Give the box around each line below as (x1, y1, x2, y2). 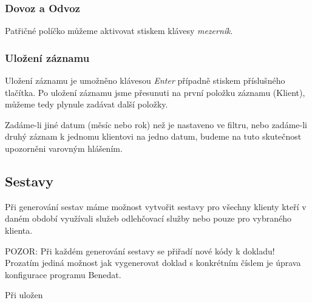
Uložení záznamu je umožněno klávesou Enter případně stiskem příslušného (5, 74, 285, 87)
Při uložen (5, 288, 43, 301)
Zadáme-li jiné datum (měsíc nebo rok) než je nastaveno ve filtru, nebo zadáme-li (5, 118, 307, 131)
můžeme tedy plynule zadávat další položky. (5, 98, 168, 111)
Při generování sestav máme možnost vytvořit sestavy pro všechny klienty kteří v (5, 200, 307, 213)
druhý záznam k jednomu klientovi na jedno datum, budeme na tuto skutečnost (5, 130, 302, 143)
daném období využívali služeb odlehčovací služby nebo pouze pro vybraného (5, 212, 291, 225)
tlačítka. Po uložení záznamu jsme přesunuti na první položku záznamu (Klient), (5, 86, 305, 98)
